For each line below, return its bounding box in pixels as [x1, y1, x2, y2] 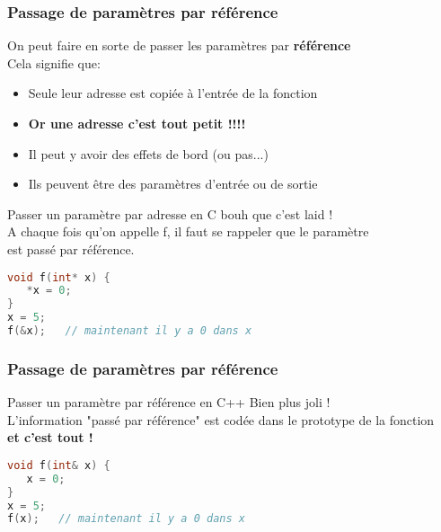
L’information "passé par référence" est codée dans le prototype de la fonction [7, 410, 435, 429]
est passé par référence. [7, 239, 135, 258]
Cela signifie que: [7, 53, 101, 72]
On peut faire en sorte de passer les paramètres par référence [7, 36, 351, 55]
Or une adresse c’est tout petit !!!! [28, 114, 246, 132]
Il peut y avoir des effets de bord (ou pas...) [28, 144, 269, 163]
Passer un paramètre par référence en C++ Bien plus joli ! [7, 393, 331, 412]
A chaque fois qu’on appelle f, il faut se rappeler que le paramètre [7, 222, 369, 241]
